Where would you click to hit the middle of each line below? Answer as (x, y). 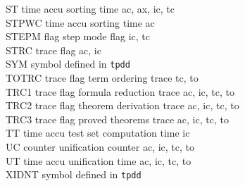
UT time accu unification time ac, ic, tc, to (99, 160)
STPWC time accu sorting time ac (80, 22)
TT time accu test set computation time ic (98, 133)
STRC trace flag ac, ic (54, 50)
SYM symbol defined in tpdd (68, 64)
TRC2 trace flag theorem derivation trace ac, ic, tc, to (122, 105)
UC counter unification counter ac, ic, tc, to (100, 147)
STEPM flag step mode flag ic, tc (78, 36)
